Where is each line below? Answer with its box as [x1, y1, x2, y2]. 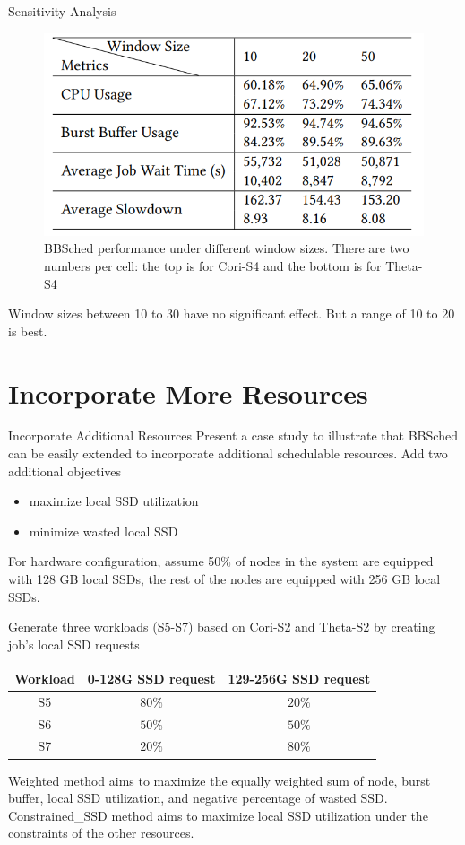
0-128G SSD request [87, 668, 216, 687]
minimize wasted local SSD [29, 521, 178, 540]
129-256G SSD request [228, 668, 371, 687]
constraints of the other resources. [8, 823, 194, 842]
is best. [8, 321, 47, 340]
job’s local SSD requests [8, 634, 140, 653]
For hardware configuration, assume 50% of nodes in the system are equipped [8, 552, 434, 571]
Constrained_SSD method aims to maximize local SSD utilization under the [8, 806, 428, 824]
